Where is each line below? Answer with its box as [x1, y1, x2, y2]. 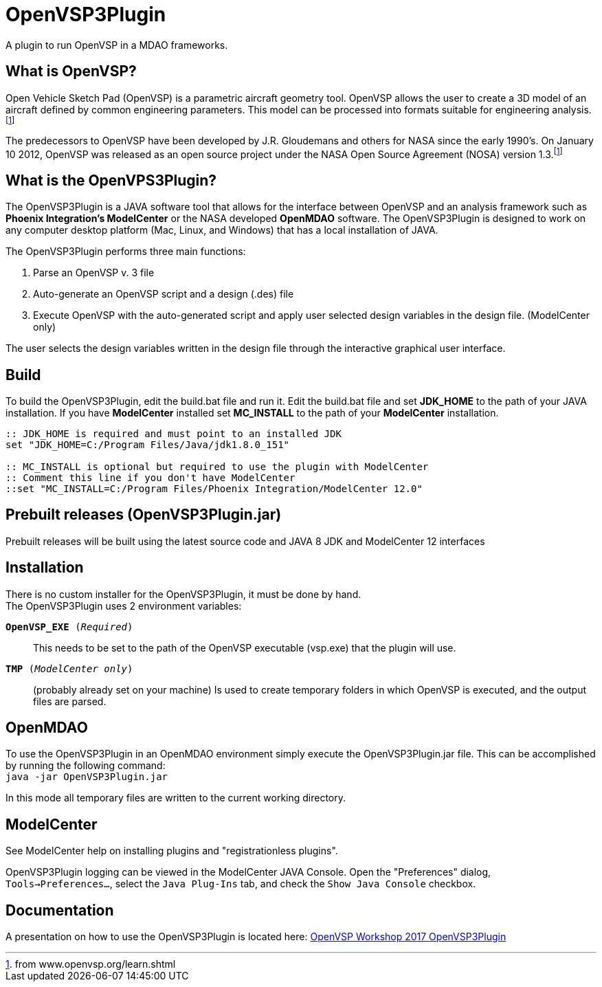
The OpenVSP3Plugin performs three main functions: [5, 245, 246, 258]
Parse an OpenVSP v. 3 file [33, 267, 155, 279]
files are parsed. [33, 695, 107, 707]
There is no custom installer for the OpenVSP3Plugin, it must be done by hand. [5, 588, 361, 600]
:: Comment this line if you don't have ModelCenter [5, 472, 296, 483]
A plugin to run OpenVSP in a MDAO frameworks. [5, 38, 228, 51]
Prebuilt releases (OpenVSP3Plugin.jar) [5, 506, 282, 524]
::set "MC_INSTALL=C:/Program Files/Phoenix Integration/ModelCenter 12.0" [5, 483, 423, 494]
